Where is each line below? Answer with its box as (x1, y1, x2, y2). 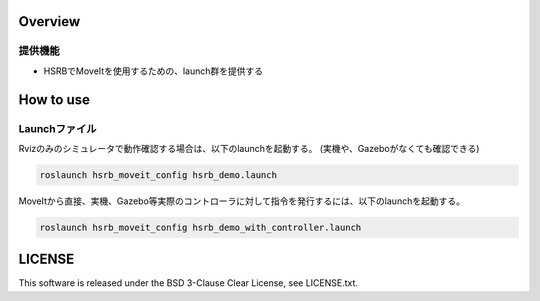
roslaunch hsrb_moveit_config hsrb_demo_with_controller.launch (39, 221, 362, 233)
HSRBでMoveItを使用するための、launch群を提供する (43, 65, 264, 77)
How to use (18, 91, 90, 108)
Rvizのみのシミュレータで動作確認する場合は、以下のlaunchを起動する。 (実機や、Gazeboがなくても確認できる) (18, 142, 480, 154)
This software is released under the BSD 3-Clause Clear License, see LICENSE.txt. (18, 277, 359, 289)
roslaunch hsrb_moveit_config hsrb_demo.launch (39, 169, 277, 180)
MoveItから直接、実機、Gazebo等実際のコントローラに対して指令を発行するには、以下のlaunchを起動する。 (18, 195, 465, 207)
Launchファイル (18, 121, 97, 135)
